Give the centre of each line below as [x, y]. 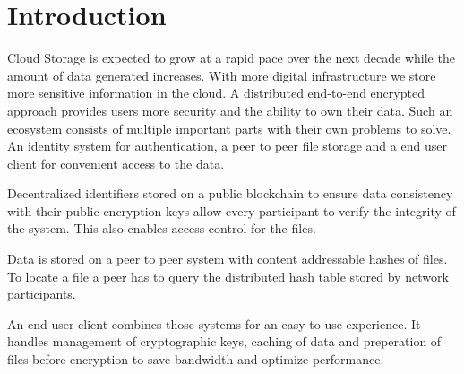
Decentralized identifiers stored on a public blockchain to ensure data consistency [230, 193]
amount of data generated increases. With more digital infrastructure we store [222, 75]
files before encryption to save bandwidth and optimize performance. [196, 359]
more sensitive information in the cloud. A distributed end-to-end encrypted [216, 93]
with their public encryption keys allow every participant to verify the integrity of [232, 210]
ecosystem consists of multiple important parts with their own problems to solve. [229, 128]
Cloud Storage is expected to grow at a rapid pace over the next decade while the [231, 58]
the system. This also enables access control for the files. [162, 228]
